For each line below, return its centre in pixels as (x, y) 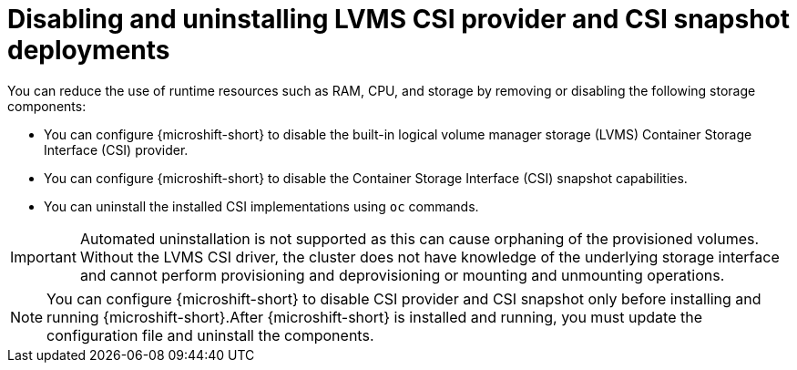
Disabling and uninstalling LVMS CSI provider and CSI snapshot (399, 19)
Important (43, 257)
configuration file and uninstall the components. (210, 335)
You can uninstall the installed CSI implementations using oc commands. (261, 206)
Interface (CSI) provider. (116, 149)
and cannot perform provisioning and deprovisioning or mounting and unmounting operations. (402, 275)
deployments (89, 50)
